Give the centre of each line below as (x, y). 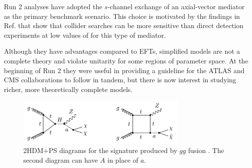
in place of (123, 160)
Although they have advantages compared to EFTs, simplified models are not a (122, 51)
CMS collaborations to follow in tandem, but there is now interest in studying (120, 80)
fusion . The (206, 150)
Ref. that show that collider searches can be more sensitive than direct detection (124, 25)
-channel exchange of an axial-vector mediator (176, 6)
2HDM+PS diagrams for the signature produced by (100, 150)
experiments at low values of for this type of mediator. (85, 35)
